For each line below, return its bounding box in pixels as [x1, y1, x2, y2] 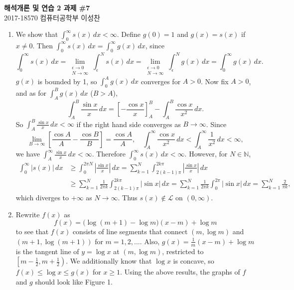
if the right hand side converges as [76, 119, 181, 129]
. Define [117, 29, 141, 39]
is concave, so [173, 256, 214, 266]
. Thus [118, 192, 138, 202]
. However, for [184, 148, 228, 159]
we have [15, 148, 40, 159]
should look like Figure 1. [35, 276, 113, 287]
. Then [32, 40, 53, 50]
